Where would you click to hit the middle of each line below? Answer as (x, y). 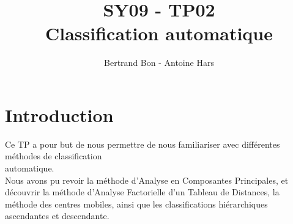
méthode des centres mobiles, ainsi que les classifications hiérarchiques (136, 204)
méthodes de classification (54, 156)
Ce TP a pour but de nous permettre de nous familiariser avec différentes (143, 144)
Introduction (59, 114)
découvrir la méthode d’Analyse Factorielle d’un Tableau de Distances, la (142, 192)
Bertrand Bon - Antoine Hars (159, 63)
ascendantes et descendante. (57, 216)
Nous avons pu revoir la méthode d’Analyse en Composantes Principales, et (147, 180)
